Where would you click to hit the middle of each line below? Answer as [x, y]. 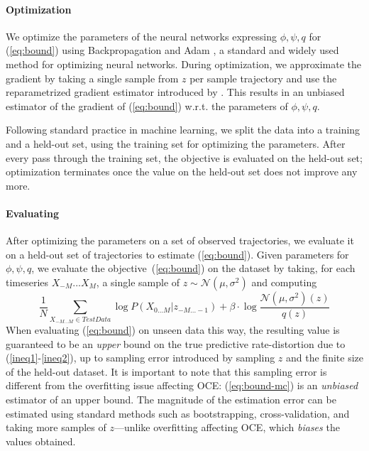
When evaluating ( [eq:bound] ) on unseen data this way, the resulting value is [173, 330]
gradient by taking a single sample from [92, 78]
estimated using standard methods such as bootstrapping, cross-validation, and [178, 413]
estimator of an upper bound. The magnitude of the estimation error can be [171, 400]
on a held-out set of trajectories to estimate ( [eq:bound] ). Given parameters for [177, 254]
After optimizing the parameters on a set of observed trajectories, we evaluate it [180, 240]
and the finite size [325, 358]
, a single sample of [138, 282]
